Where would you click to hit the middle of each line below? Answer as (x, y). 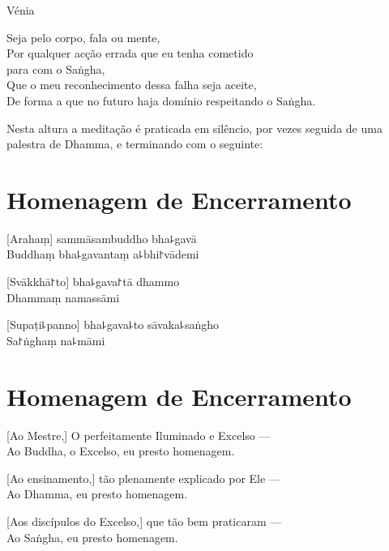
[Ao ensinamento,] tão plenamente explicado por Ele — (143, 478)
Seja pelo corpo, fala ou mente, (83, 37)
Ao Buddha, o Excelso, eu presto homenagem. (121, 451)
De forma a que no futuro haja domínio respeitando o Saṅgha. (161, 100)
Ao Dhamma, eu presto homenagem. (97, 494)
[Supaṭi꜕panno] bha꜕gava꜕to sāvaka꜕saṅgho (113, 325)
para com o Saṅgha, (56, 68)
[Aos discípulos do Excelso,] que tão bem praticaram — (144, 521)
